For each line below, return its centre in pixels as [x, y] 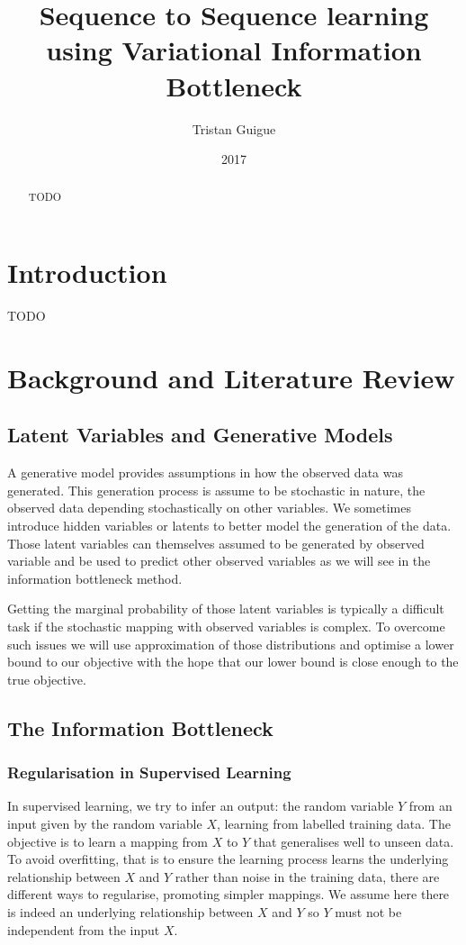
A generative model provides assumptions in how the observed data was [205, 472]
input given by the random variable [105, 823]
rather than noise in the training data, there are [307, 876]
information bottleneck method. [95, 578]
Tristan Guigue [234, 128]
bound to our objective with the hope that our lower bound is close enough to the [233, 662]
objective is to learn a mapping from [108, 841]
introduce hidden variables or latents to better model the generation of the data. [229, 526]
